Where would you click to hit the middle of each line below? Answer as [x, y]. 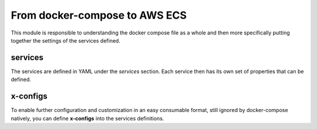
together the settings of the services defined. [65, 40]
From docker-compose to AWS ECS [99, 15]
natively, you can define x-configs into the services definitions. [87, 118]
